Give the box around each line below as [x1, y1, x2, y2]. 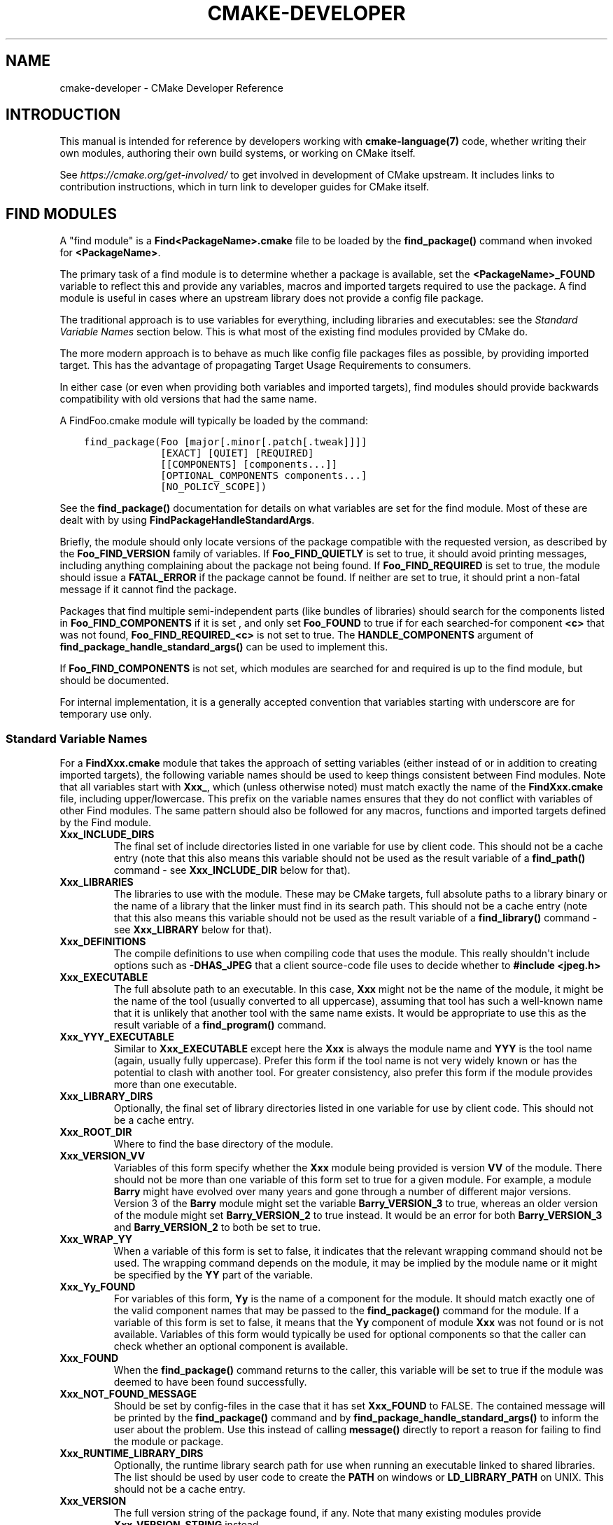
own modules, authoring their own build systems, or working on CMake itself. [59, 147, 416, 160]
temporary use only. [59, 708, 152, 720]
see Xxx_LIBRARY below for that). [113, 924, 272, 936]
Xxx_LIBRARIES [59, 876, 134, 889]
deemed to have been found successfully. [113, 1376, 307, 1388]
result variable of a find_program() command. [113, 1019, 327, 1031]
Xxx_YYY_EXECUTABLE [59, 1031, 174, 1043]
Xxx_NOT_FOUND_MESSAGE [59, 1388, 197, 1400]
